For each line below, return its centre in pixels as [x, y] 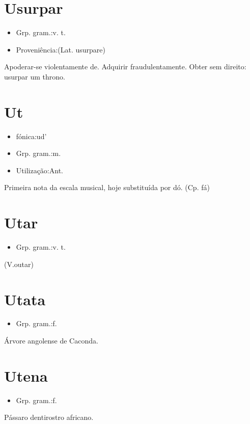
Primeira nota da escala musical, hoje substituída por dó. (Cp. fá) [107, 187]
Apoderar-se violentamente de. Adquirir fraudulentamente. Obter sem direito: [125, 67]
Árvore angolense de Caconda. [51, 341]
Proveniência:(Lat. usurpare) [61, 49]
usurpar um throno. [35, 76]
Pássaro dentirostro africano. [49, 417]
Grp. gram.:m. [38, 153]
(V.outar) [19, 264]
